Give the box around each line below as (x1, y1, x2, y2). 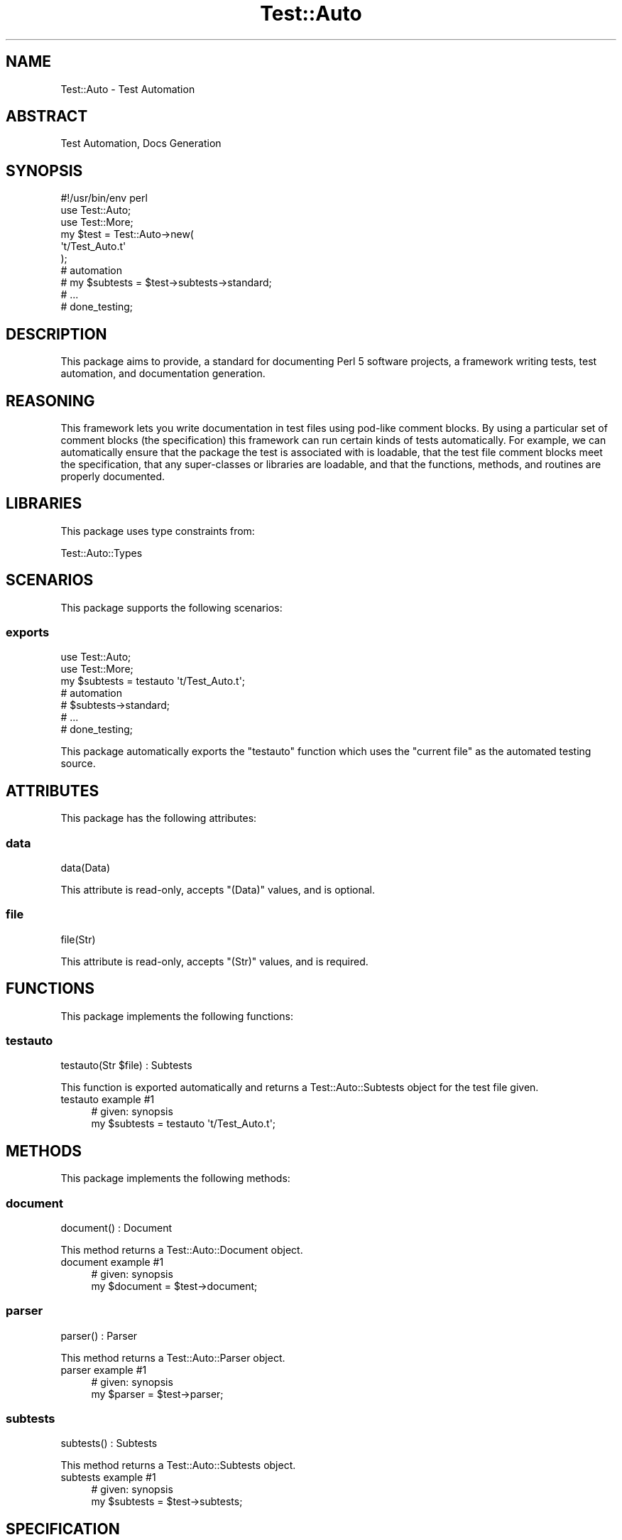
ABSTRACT (6, 107, 88, 126)
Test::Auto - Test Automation (60, 82, 195, 95)
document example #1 (60, 1255, 164, 1268)
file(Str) (60, 933, 96, 945)
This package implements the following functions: (60, 1009, 293, 1022)
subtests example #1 (60, 1471, 156, 1484)
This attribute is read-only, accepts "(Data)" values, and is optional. (60, 884, 376, 896)
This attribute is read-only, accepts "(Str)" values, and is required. (60, 955, 369, 967)
